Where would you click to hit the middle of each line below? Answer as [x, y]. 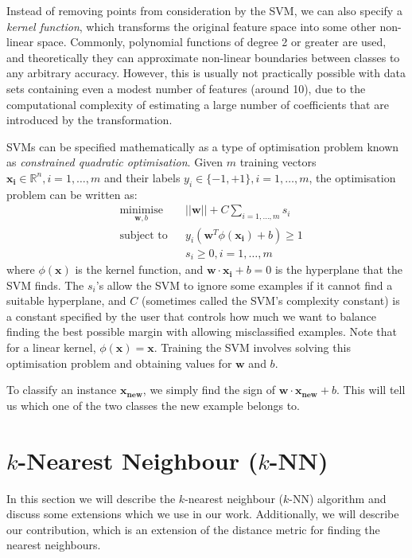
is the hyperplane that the [338, 269]
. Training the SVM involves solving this [252, 347]
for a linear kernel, [51, 347]
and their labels [142, 177]
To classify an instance [62, 390]
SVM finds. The [45, 285]
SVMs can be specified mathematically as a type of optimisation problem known [203, 146]
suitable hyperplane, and [66, 300]
